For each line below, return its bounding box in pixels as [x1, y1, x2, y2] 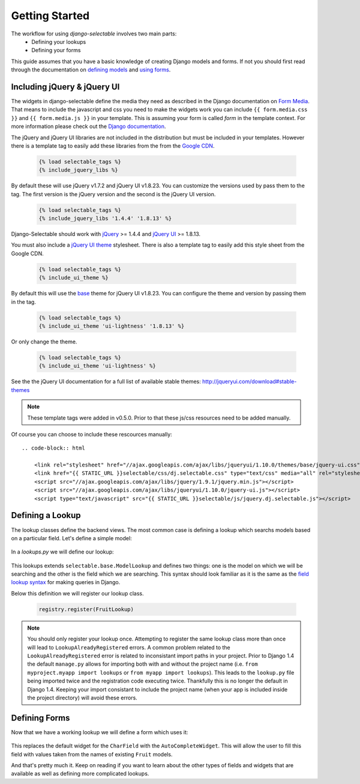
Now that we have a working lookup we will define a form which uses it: [11, 728, 188, 735]
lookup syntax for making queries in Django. [11, 579, 121, 586]
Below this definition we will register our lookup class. [11, 590, 144, 597]
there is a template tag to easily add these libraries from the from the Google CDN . [11, 142, 215, 149]
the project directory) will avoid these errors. [27, 694, 137, 701]
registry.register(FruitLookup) [38, 606, 134, 612]
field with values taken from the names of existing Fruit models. [11, 750, 173, 758]
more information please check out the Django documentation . [11, 123, 166, 130]
